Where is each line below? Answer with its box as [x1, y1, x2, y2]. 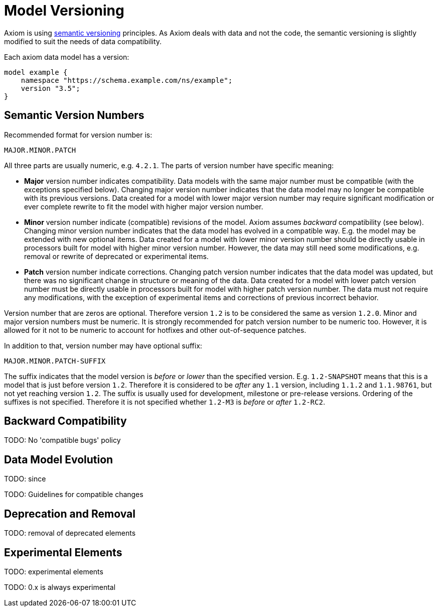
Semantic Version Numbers [4, 109, 144, 122]
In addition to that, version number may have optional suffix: [4, 341, 202, 350]
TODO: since [4, 474, 46, 483]
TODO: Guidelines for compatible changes [4, 490, 143, 499]
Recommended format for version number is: [4, 130, 153, 139]
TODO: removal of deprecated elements [4, 529, 136, 538]
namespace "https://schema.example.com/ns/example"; [21, 76, 233, 84]
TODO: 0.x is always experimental [4, 582, 116, 591]
